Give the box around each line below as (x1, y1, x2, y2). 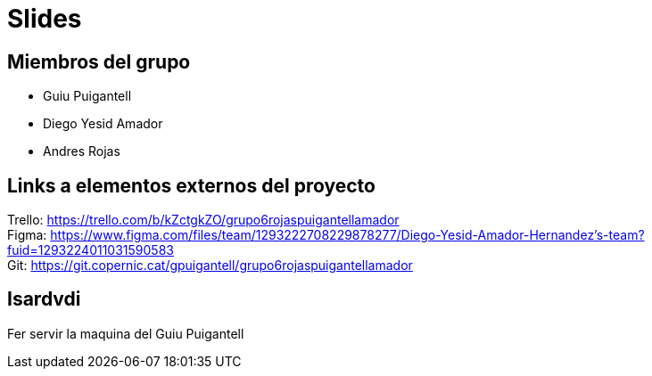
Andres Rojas (43, 143, 120, 159)
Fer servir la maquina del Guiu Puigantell (7, 325, 244, 341)
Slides (7, 4, 82, 34)
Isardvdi (7, 288, 81, 311)
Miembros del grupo (7, 50, 191, 73)
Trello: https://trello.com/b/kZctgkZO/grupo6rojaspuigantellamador (7, 212, 400, 228)
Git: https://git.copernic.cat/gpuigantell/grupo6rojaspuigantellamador (7, 257, 413, 274)
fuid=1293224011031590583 (7, 242, 174, 258)
